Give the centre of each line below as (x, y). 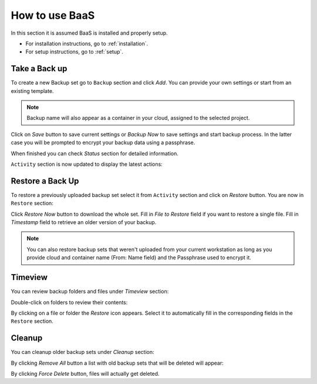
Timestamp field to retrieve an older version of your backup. (84, 222)
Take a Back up (39, 69)
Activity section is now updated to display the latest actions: (87, 164)
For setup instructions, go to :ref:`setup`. (74, 52)
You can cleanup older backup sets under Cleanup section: (83, 352)
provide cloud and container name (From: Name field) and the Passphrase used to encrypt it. (139, 258)
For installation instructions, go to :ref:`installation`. (87, 44)
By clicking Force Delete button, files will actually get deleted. (85, 373)
